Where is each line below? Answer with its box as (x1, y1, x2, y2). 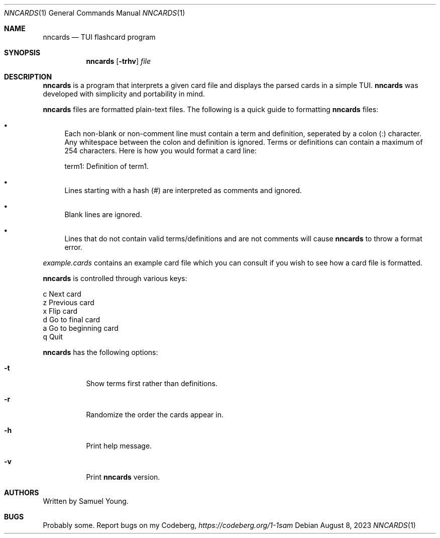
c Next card (43, 290, 81, 298)
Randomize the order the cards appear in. (86, 410, 224, 419)
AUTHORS (4, 488, 39, 497)
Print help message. (86, 441, 152, 450)
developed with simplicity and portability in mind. (43, 89, 205, 98)
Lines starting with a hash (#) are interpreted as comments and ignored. (64, 186, 302, 195)
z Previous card (43, 298, 94, 307)
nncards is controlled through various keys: (43, 274, 187, 283)
